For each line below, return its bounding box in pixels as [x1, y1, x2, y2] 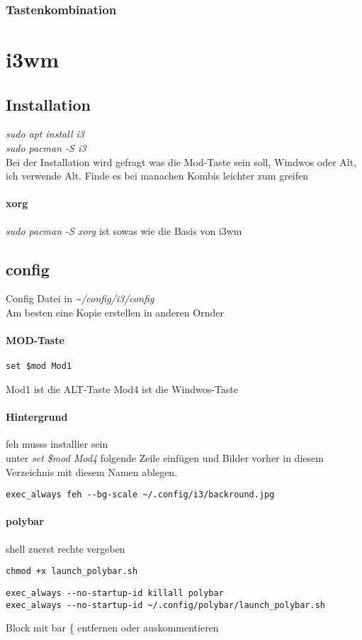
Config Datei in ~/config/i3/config [6, 291, 154, 306]
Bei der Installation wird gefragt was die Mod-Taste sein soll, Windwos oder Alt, [6, 154, 357, 169]
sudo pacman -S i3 [6, 140, 86, 155]
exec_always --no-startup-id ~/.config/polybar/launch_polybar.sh [6, 600, 326, 610]
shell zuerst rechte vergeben [6, 541, 125, 556]
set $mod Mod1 [6, 361, 72, 372]
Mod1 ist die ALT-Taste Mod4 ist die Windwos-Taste [6, 382, 239, 397]
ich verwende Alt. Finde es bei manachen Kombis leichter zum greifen [6, 168, 309, 183]
